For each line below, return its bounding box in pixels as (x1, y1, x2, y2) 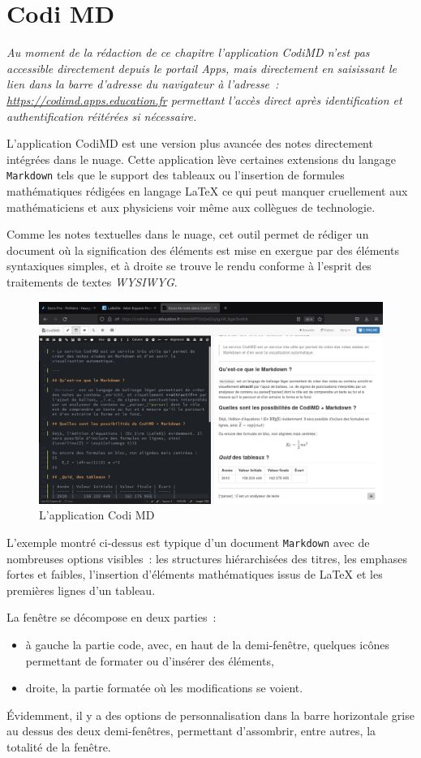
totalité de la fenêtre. (6, 738, 111, 755)
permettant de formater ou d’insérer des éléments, (25, 652, 274, 669)
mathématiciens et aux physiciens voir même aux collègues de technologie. (6, 198, 376, 215)
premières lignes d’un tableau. (6, 581, 156, 598)
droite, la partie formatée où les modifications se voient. (25, 679, 303, 696)
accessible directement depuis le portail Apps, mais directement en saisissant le (6, 59, 397, 76)
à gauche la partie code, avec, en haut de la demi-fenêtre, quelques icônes (25, 635, 389, 652)
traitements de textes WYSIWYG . (6, 273, 178, 290)
